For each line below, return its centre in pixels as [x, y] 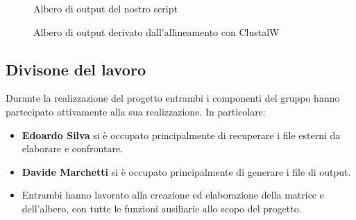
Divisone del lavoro [76, 69]
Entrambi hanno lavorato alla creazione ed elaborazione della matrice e [173, 195]
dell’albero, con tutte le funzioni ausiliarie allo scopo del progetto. [162, 208]
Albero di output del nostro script [105, 8]
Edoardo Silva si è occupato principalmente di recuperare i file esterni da [181, 135]
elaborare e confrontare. [73, 148]
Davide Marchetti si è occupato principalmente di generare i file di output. [186, 171]
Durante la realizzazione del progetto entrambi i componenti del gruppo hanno [173, 98]
